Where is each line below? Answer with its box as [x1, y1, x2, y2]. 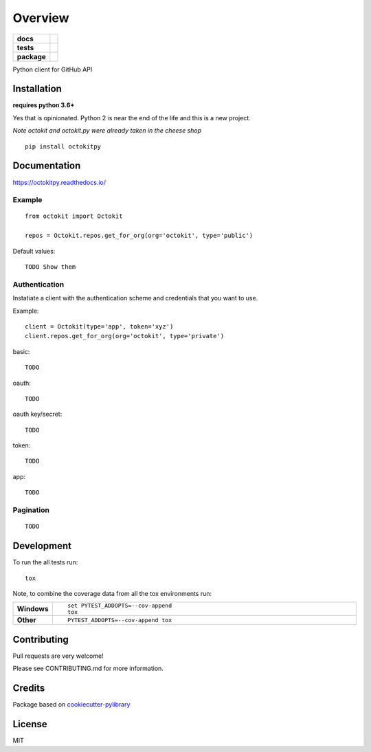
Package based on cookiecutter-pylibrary [12, 700, 131, 709]
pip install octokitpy [25, 142, 102, 151]
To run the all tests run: [12, 558, 78, 566]
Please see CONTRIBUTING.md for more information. [12, 664, 164, 673]
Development [12, 540, 72, 552]
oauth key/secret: [12, 410, 63, 419]
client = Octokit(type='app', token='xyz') [25, 322, 174, 330]
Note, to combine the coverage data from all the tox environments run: [12, 589, 212, 597]
